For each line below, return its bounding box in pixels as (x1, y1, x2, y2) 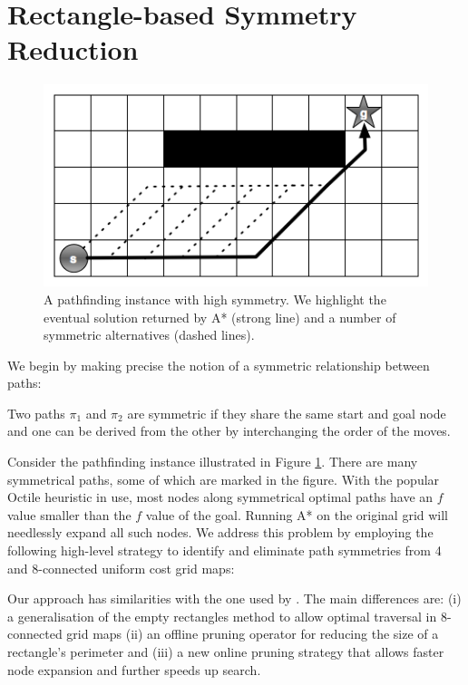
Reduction (7, 31, 139, 68)
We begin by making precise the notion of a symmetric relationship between (7, 355, 430, 374)
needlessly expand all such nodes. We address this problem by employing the (7, 523, 434, 542)
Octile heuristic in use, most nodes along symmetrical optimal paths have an (7, 487, 434, 507)
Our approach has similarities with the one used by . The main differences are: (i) (7, 589, 462, 608)
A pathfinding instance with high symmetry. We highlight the (44, 289, 386, 308)
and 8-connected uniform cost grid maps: (7, 558, 235, 577)
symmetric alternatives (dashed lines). (44, 325, 255, 344)
